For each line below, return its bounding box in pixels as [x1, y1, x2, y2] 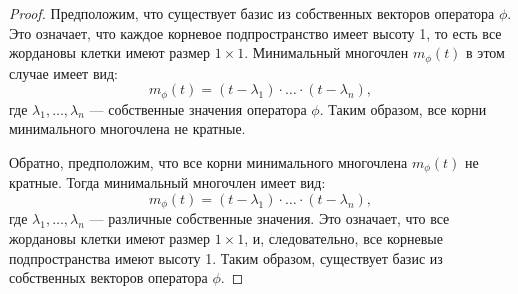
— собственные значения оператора [89, 98, 307, 119]
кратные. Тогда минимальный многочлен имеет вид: [9, 172, 326, 193]
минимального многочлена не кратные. [9, 118, 246, 139]
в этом [466, 42, 505, 63]
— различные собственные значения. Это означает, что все [89, 208, 450, 229]
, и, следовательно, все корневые [244, 227, 443, 248]
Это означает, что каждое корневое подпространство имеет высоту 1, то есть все [9, 22, 502, 43]
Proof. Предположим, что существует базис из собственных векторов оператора [9, 3, 495, 23]
